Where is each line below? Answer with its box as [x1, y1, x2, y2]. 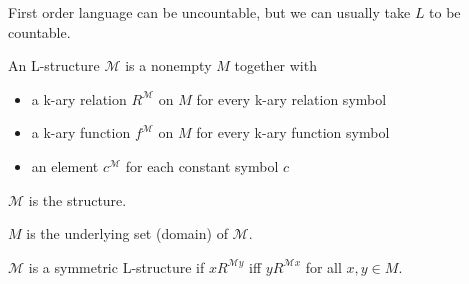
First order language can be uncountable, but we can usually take [8, 2, 411, 22]
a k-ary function [31, 122, 131, 143]
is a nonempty [125, 55, 212, 76]
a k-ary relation [31, 88, 127, 109]
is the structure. [28, 189, 127, 210]
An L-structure [8, 55, 100, 76]
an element [31, 155, 99, 176]
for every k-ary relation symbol [196, 88, 387, 109]
